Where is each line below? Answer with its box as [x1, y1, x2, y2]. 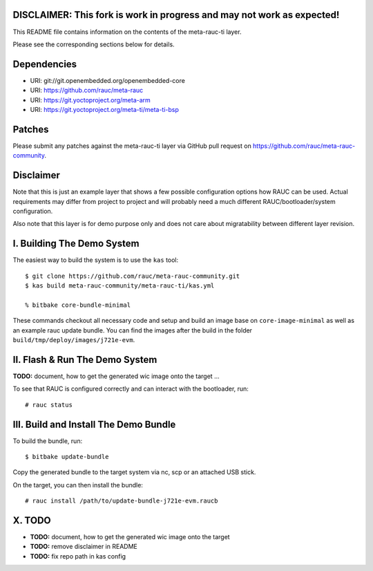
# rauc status [25, 401, 73, 409]
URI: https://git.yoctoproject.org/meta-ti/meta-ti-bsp [30, 105, 180, 113]
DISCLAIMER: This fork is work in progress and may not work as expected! [12, 9, 340, 21]
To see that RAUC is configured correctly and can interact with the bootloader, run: [12, 384, 249, 393]
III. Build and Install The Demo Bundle [12, 418, 176, 430]
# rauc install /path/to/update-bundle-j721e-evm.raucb [25, 497, 218, 505]
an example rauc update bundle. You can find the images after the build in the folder [12, 326, 252, 335]
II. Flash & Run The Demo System [12, 353, 157, 366]
